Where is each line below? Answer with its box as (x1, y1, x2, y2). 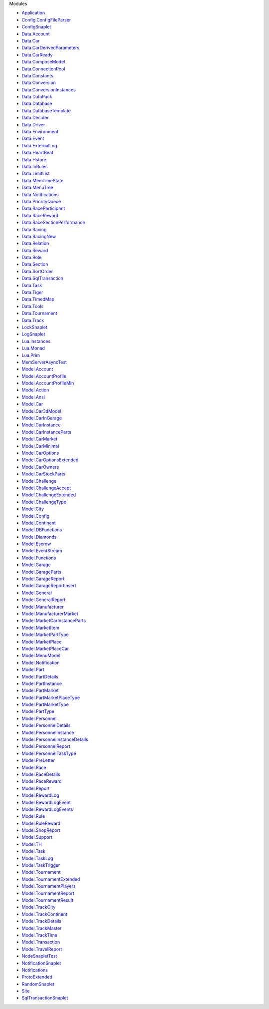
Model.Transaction (21, 939, 60, 945)
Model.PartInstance (21, 680, 62, 686)
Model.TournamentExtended (21, 876, 80, 882)
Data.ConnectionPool (21, 65, 65, 72)
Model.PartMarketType (21, 701, 69, 707)
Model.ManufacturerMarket (21, 611, 78, 617)
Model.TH (21, 841, 42, 847)
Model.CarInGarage (21, 415, 62, 421)
